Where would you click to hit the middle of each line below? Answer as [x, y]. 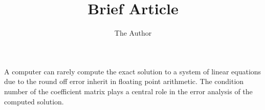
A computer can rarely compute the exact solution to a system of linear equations [133, 71]
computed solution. [34, 101]
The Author [133, 33]
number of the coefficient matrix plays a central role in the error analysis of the [128, 91]
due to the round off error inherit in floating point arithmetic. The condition [124, 81]
